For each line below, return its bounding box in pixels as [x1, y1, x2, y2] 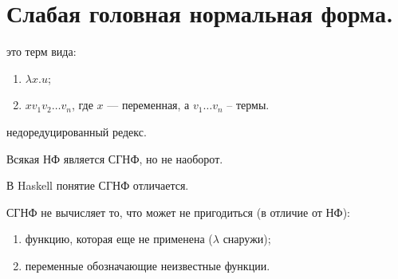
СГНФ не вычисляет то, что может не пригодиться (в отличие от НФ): [6, 203, 351, 220]
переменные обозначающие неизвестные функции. [25, 257, 270, 273]
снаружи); [223, 230, 271, 247]
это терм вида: [6, 43, 77, 60]
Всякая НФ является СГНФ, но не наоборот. [6, 150, 223, 167]
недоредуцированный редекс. [6, 123, 147, 139]
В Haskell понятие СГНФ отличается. [6, 177, 189, 194]
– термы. [227, 96, 270, 113]
